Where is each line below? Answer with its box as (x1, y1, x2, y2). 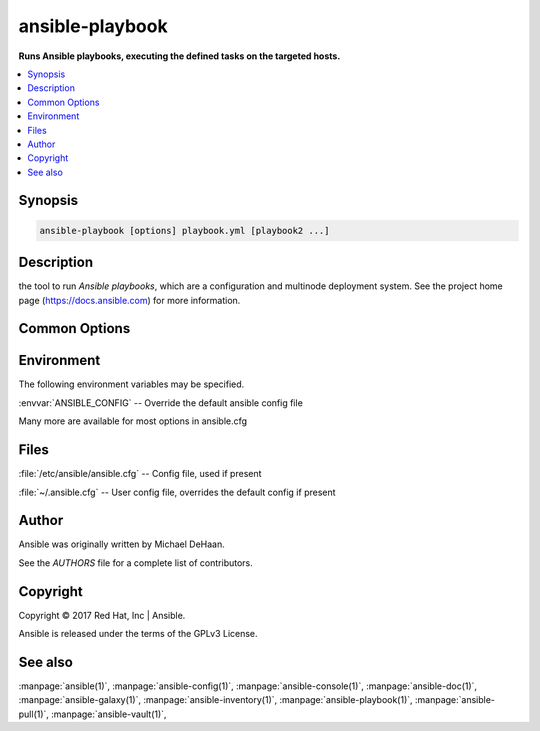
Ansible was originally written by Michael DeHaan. (18, 538, 225, 550)
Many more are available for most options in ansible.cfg (18, 415, 248, 427)
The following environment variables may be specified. (18, 378, 245, 390)
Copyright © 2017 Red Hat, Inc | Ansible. (18, 609, 186, 621)
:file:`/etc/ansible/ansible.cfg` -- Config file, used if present (18, 468, 262, 480)
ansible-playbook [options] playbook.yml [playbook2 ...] (39, 225, 330, 236)
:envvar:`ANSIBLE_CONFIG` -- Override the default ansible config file (18, 396, 304, 409)
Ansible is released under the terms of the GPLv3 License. (18, 628, 259, 640)
